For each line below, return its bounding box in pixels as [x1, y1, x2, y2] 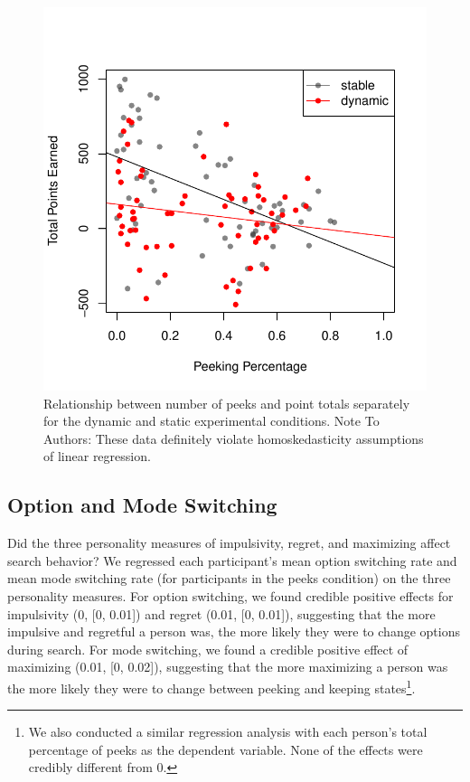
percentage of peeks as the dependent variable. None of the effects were [28, 740, 423, 758]
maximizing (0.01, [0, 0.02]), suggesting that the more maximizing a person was [7, 657, 448, 676]
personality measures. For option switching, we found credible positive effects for [7, 586, 454, 605]
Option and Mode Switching [7, 491, 277, 519]
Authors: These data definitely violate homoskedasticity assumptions [43, 429, 424, 448]
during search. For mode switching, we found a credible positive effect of [7, 639, 409, 658]
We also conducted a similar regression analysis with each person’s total [28, 722, 428, 741]
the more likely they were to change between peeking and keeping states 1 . [7, 675, 416, 697]
